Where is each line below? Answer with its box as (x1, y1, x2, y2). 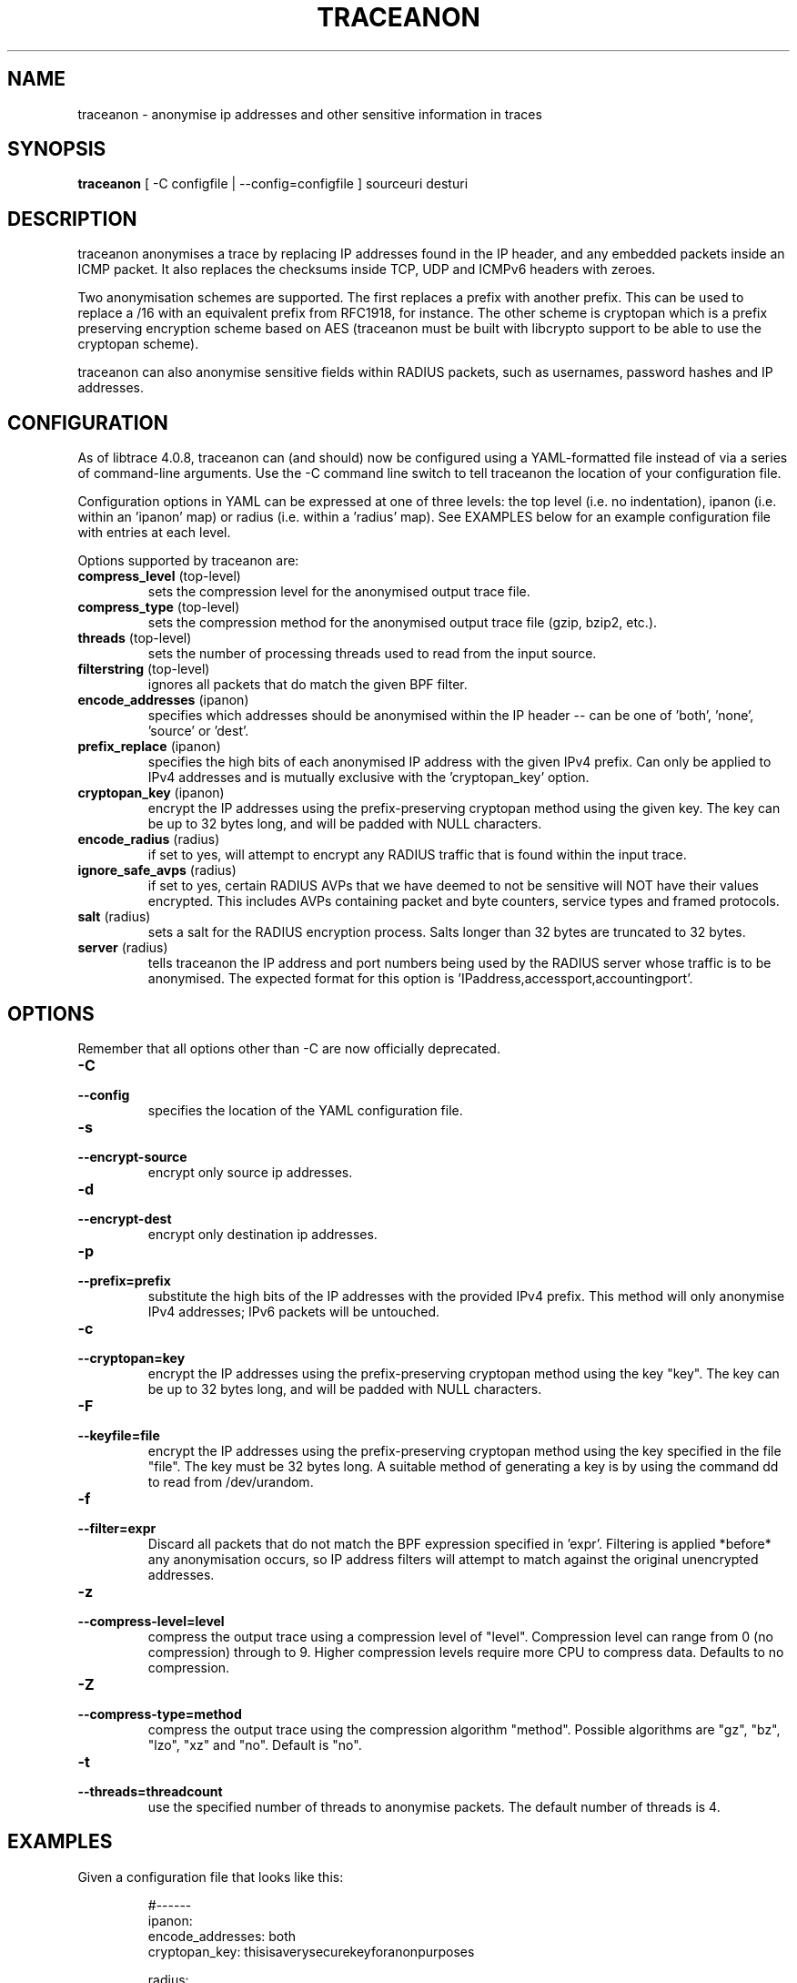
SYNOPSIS (7, 137, 106, 161)
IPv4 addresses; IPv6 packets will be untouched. (147, 1303, 440, 1319)
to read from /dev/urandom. (147, 1473, 314, 1490)
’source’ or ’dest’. (147, 723, 249, 739)
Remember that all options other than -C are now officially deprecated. (77, 1040, 500, 1056)
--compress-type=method (77, 1705, 242, 1722)
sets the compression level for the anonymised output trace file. (147, 584, 530, 600)
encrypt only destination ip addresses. (147, 1225, 378, 1242)
